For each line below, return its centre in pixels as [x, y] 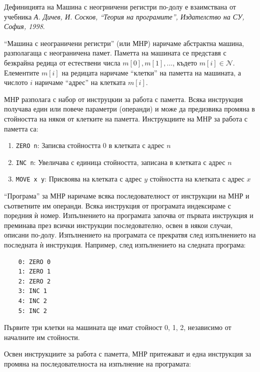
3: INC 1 [32, 291]
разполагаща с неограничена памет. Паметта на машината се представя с [115, 53]
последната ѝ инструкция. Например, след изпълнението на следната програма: [125, 245]
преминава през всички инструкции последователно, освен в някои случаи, [118, 225]
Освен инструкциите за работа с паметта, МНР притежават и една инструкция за [128, 354]
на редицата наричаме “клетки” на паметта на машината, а [151, 72]
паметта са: [21, 128]
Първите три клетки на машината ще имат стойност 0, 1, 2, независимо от [118, 327]
